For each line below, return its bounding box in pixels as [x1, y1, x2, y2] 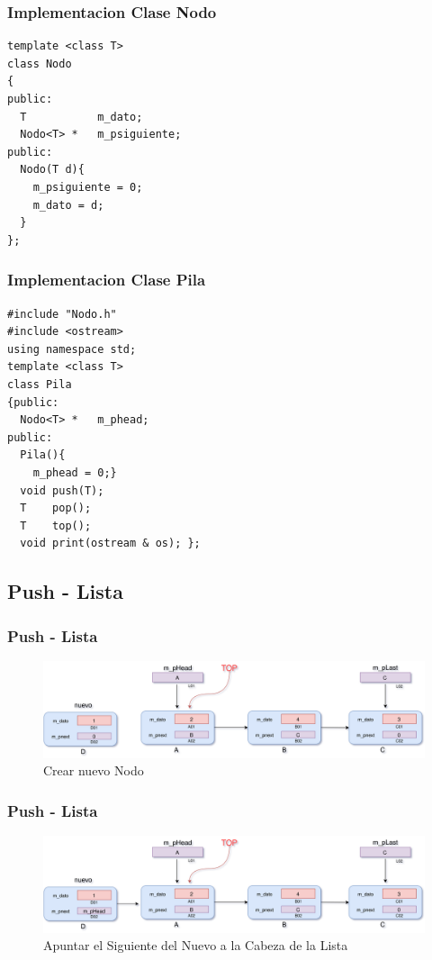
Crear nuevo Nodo [43, 761, 144, 780]
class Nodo [7, 57, 72, 70]
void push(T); [20, 484, 104, 497]
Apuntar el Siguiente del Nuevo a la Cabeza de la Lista [43, 936, 348, 955]
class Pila [7, 377, 72, 391]
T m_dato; [20, 110, 143, 123]
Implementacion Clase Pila [7, 268, 206, 291]
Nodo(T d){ [20, 163, 85, 177]
